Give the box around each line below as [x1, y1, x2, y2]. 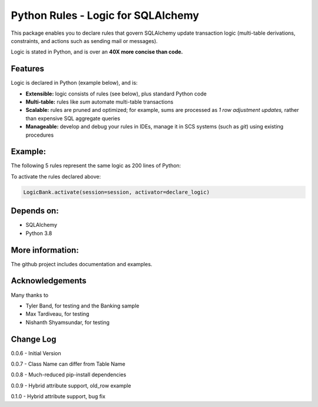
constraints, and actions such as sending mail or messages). [11, 37, 158, 44]
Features [11, 64, 44, 74]
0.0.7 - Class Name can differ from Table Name [11, 360, 126, 368]
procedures [25, 131, 54, 138]
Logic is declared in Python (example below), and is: [11, 80, 138, 87]
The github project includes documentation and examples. [11, 260, 153, 267]
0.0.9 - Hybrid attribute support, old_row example [11, 382, 131, 389]
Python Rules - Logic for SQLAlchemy [11, 9, 200, 22]
